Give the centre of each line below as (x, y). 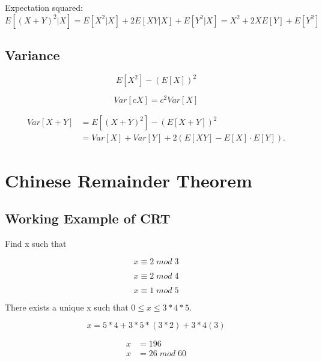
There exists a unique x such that (67, 307)
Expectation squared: (44, 7)
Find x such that (36, 244)
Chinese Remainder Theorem (129, 180)
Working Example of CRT (88, 218)
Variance (32, 54)
